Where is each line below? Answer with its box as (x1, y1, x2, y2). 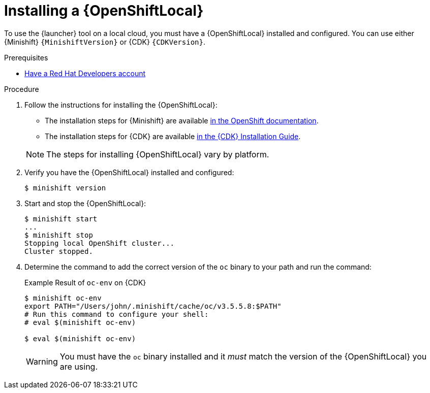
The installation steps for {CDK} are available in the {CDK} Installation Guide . (45, 132, 301, 141)
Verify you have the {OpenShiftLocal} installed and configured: (24, 168, 234, 177)
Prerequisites (4, 53, 48, 62)
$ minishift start (24, 214, 98, 223)
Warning (26, 356, 58, 367)
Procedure (4, 84, 39, 93)
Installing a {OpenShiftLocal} (4, 2, 204, 19)
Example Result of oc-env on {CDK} (24, 278, 146, 287)
